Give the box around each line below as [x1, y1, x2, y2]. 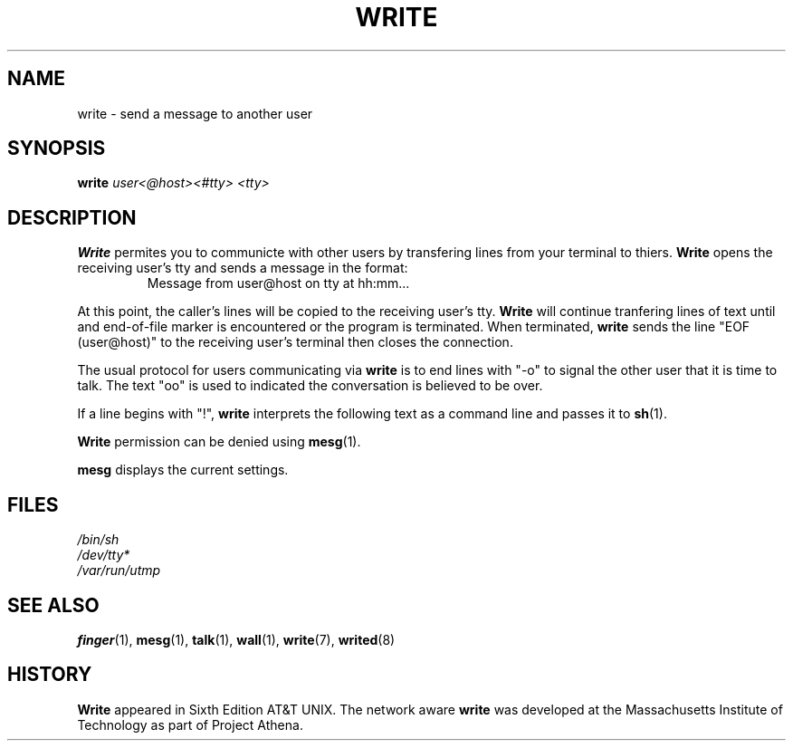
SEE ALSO [7, 593, 100, 617]
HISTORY [7, 663, 92, 686]
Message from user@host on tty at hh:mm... [147, 275, 410, 292]
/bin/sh [77, 532, 119, 548]
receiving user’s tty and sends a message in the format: [77, 260, 408, 276]
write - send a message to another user [77, 105, 313, 121]
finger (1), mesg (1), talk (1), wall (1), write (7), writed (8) [77, 631, 396, 647]
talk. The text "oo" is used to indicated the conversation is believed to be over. [77, 378, 543, 394]
